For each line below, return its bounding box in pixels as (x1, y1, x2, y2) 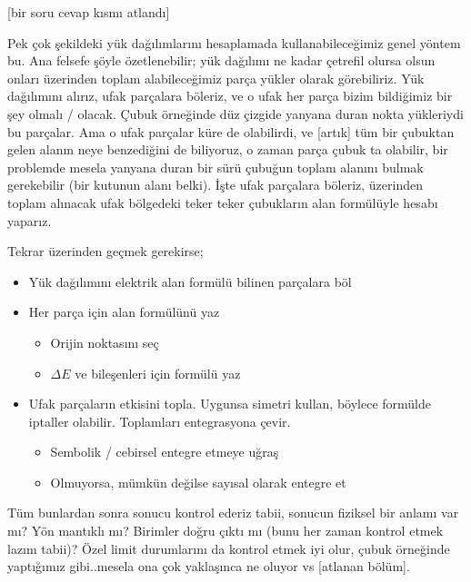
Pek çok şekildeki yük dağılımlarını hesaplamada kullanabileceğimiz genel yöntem (7, 33, 461, 52)
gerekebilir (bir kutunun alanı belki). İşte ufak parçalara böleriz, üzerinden (7, 175, 423, 194)
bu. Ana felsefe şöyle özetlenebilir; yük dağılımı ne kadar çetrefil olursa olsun (7, 51, 436, 70)
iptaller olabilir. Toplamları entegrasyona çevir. (28, 411, 291, 430)
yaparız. (7, 211, 52, 230)
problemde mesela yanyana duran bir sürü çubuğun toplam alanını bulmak (7, 157, 424, 176)
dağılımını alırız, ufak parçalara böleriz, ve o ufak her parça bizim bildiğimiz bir (7, 86, 453, 105)
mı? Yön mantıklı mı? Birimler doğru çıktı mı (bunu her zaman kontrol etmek (7, 521, 444, 540)
